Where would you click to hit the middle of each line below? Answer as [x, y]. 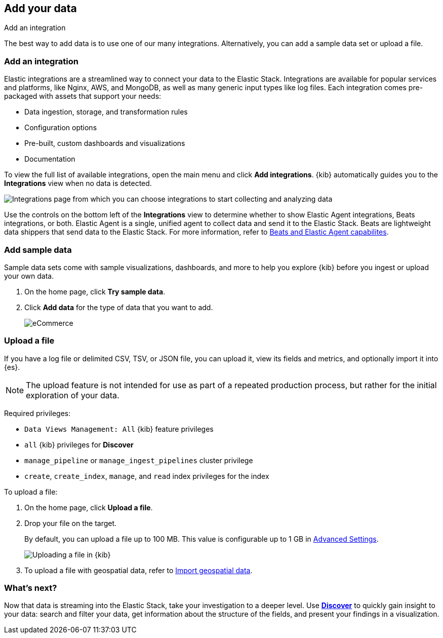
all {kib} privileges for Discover [79, 444]
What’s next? [31, 588]
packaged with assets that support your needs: [83, 96]
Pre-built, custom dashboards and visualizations [105, 143]
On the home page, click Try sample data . [95, 291]
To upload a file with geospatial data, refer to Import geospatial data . [138, 570]
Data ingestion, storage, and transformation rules [106, 112]
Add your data [41, 8]
